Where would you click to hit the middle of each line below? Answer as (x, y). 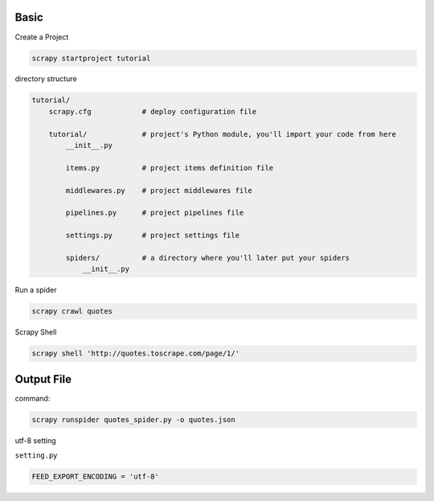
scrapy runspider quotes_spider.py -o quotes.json (134, 419)
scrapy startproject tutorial (91, 58)
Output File (43, 379)
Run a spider (36, 290)
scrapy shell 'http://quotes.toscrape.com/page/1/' (136, 353)
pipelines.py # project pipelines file (155, 213)
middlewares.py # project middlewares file (159, 190)
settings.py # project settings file (153, 236)
